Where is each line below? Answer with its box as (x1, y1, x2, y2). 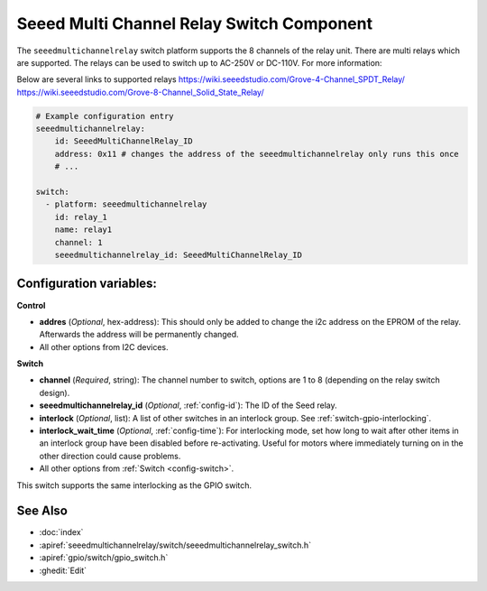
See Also (16, 503, 68, 519)
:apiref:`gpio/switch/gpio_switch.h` (39, 552, 169, 563)
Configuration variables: (16, 276, 158, 291)
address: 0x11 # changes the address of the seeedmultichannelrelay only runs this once (54, 149, 459, 159)
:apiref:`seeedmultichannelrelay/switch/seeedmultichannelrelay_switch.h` (39, 540, 311, 550)
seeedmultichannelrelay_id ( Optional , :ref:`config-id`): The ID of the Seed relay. (39, 400, 337, 411)
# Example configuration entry (35, 111, 175, 121)
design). (39, 387, 70, 398)
